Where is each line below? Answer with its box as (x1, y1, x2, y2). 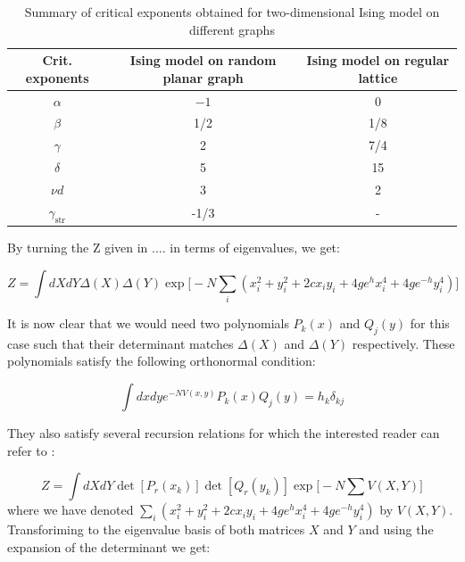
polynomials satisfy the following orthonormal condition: (7, 351, 316, 370)
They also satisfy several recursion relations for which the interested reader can (7, 424, 440, 442)
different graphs (189, 20, 275, 38)
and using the (359, 520, 434, 539)
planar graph (162, 68, 244, 87)
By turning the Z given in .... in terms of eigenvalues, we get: (7, 238, 340, 257)
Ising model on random (129, 51, 277, 70)
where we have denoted (7, 500, 134, 519)
